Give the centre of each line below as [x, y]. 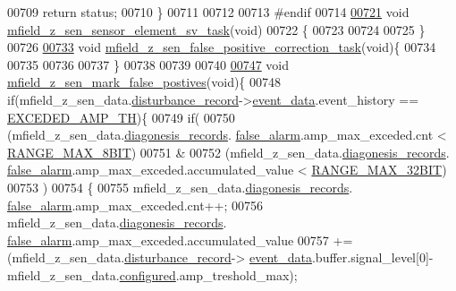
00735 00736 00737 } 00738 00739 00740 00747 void [148, 64]
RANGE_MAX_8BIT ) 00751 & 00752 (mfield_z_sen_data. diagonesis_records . [228, 152]
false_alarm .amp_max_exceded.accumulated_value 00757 [168, 240]
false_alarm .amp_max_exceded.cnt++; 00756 [135, 205]
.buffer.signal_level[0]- [372, 257]
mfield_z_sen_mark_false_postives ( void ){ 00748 [144, 82]
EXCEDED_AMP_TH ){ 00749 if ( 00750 [121, 117]
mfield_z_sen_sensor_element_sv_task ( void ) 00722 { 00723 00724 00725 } [216, 29]
